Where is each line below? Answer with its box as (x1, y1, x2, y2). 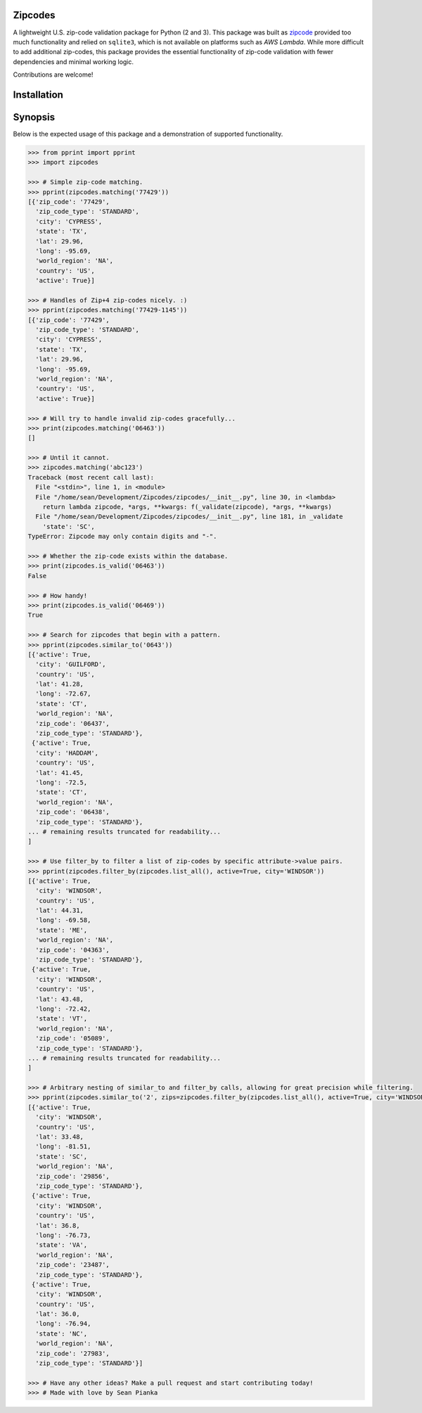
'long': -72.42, (35, 1004, 91, 1013)
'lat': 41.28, (35, 680, 84, 689)
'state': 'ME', (35, 926, 88, 934)
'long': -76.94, (35, 1319, 91, 1328)
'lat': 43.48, (35, 995, 84, 1003)
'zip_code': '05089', (35, 1035, 110, 1042)
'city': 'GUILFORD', (35, 660, 106, 668)
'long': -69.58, (35, 916, 91, 924)
